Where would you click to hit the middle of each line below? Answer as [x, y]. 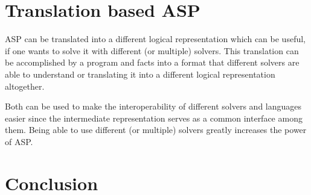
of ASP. [19, 141]
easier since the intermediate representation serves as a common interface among [154, 118]
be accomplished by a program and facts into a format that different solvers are [152, 62]
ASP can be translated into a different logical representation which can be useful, [155, 39]
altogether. [25, 86]
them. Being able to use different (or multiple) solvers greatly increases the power [156, 130]
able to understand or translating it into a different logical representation [140, 74]
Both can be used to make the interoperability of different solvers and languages [153, 106]
